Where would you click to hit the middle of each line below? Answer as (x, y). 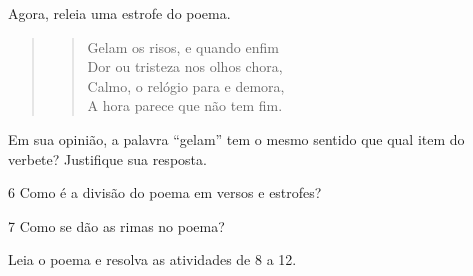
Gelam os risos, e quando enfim (183, 46)
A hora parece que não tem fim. (185, 105)
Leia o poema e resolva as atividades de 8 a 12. (152, 259)
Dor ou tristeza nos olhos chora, (185, 66)
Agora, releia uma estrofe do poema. (119, 13)
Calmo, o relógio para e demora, (186, 85)
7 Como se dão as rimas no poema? (116, 225)
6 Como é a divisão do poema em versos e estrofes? (165, 192)
